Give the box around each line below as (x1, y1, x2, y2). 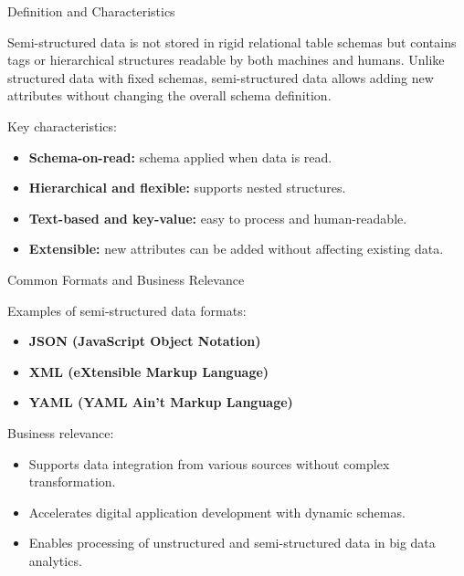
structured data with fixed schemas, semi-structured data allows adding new (7, 68, 434, 87)
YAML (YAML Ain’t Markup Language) (28, 393, 293, 412)
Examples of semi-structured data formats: (7, 300, 247, 319)
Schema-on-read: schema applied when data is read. (28, 147, 332, 166)
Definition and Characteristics (7, 2, 175, 20)
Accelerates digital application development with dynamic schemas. (28, 502, 406, 521)
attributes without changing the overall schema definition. (7, 86, 332, 105)
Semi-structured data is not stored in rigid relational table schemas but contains (7, 32, 457, 51)
